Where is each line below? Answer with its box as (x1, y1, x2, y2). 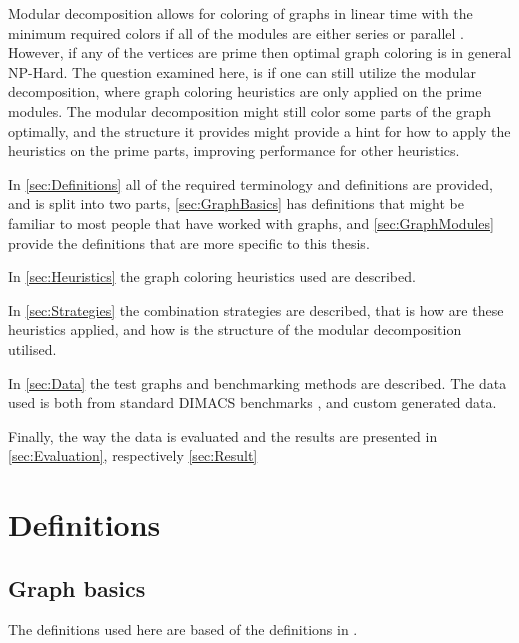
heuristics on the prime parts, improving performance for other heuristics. (8, 140, 460, 161)
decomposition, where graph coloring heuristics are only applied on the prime (8, 81, 482, 102)
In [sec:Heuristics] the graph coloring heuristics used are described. (8, 266, 416, 287)
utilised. (8, 338, 57, 359)
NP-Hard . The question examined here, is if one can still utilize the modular (8, 61, 476, 82)
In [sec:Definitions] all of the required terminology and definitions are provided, (8, 173, 493, 194)
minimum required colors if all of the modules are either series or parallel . (8, 22, 465, 43)
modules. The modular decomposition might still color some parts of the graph (8, 100, 492, 121)
